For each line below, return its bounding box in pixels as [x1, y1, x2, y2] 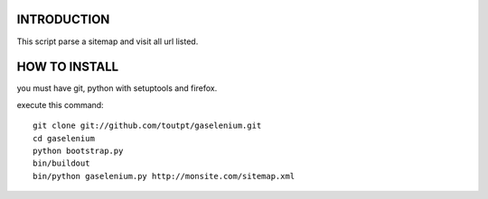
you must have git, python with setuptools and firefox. [16, 83, 218, 94]
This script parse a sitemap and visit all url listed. [16, 36, 199, 47]
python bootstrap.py [33, 145, 124, 156]
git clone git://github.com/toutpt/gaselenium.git [33, 121, 262, 131]
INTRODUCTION [16, 12, 110, 27]
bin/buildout [33, 158, 90, 168]
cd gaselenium [33, 133, 95, 143]
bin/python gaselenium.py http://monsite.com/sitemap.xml [33, 171, 296, 181]
